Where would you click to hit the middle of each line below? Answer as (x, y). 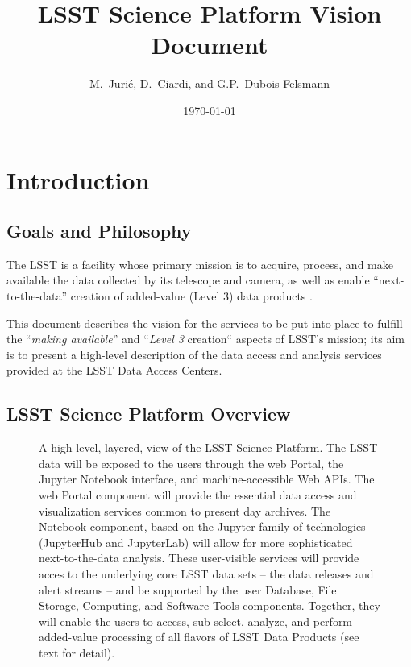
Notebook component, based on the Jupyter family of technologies (202, 526)
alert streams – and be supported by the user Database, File (188, 589)
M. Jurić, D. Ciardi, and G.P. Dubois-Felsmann (210, 83)
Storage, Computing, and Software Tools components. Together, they (210, 605)
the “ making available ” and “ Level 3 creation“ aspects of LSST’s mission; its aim (205, 339)
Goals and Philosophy (99, 231)
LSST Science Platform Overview (149, 414)
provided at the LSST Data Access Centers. (114, 370)
